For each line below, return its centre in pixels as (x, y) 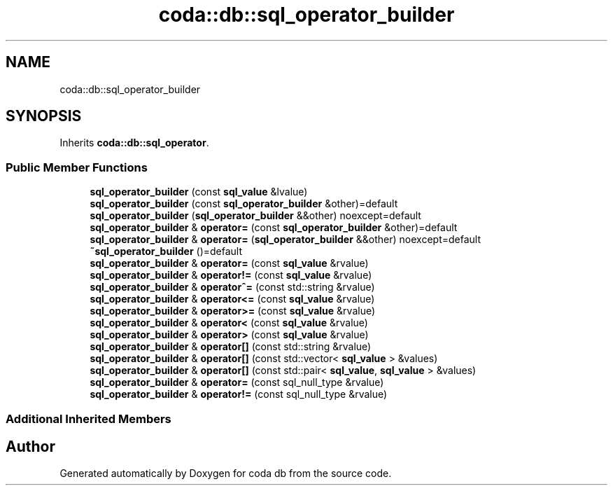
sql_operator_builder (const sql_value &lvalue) (199, 192)
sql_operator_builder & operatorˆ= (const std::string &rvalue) (232, 287)
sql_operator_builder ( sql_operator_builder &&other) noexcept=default (255, 216)
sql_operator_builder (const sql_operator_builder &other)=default (244, 204)
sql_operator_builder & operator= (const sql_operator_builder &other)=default (274, 228)
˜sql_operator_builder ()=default (166, 251)
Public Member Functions (77, 167)
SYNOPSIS (44, 116)
